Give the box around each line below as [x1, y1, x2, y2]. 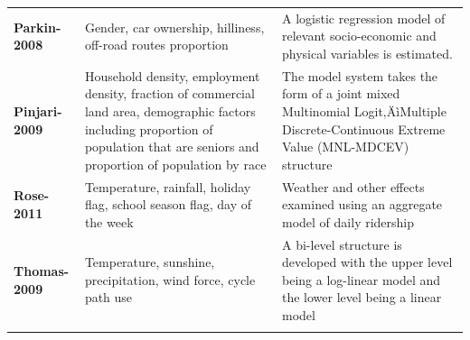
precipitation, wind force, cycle [84, 270, 256, 289]
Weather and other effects [282, 177, 425, 196]
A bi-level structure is [282, 234, 402, 253]
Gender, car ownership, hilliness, [84, 17, 265, 36]
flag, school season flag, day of [84, 195, 252, 214]
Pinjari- [14, 101, 62, 120]
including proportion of [84, 119, 213, 138]
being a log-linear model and [282, 270, 441, 289]
